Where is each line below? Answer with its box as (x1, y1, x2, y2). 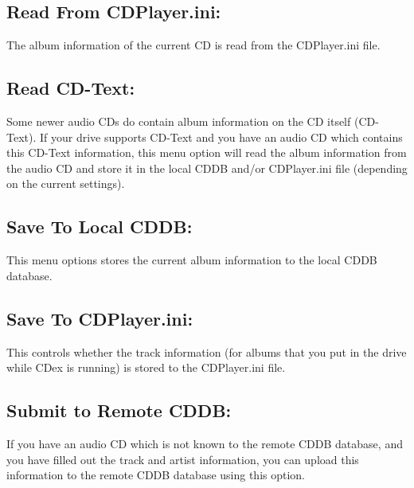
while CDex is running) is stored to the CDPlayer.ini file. (6, 359, 286, 376)
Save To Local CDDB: (6, 214, 193, 239)
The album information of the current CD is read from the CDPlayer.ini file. (6, 37, 381, 53)
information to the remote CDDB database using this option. (6, 467, 306, 483)
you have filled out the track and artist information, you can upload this (6, 451, 359, 467)
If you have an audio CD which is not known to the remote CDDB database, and (6, 435, 403, 451)
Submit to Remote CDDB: (6, 398, 232, 423)
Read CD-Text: (6, 76, 135, 100)
